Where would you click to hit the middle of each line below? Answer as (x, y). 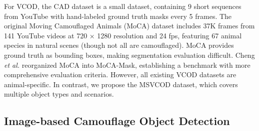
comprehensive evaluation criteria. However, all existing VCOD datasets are (120, 74)
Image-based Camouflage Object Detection (117, 121)
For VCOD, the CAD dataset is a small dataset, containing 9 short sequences (123, 6)
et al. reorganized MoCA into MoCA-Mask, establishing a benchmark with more (127, 65)
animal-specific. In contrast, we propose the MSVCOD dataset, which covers (121, 84)
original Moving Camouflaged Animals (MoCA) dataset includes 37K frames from (129, 26)
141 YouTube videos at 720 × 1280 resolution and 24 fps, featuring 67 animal (123, 35)
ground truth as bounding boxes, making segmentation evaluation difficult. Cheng (129, 55)
